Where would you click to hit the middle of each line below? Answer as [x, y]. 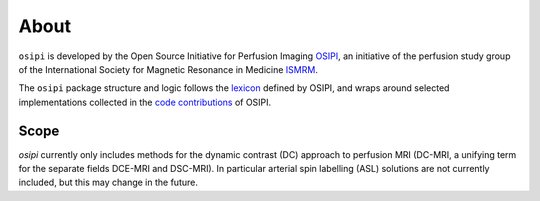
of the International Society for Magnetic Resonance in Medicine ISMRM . [168, 69]
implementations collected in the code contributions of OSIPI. [145, 102]
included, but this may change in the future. [108, 182]
